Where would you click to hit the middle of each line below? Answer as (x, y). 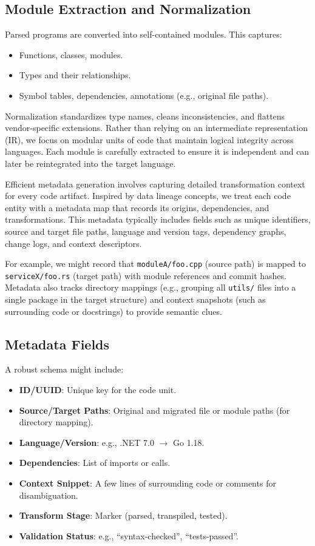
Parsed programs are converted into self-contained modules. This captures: (144, 34)
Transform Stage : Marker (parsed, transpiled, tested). (123, 515)
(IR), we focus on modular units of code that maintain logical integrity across (149, 139)
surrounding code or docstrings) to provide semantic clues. (113, 311)
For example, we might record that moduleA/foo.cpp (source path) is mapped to (155, 264)
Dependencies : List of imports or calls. (95, 463)
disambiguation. (49, 495)
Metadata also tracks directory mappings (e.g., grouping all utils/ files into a (151, 287)
